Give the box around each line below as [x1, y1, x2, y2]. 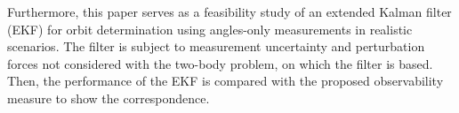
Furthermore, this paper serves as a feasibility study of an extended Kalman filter [7, 3, 452, 20]
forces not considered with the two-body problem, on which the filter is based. [7, 54, 433, 72]
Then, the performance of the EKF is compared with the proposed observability [7, 72, 444, 90]
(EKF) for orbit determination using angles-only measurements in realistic [7, 19, 413, 38]
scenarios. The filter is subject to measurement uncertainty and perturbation [7, 37, 425, 56]
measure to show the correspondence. [7, 88, 210, 107]
